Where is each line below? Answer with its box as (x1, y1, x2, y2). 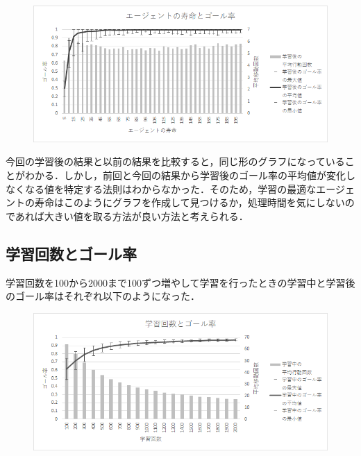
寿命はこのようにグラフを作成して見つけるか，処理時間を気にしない (34, 195, 345, 210)
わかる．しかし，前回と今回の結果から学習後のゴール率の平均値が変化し (24, 167, 355, 182)
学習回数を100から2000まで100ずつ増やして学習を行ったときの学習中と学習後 (6, 275, 355, 289)
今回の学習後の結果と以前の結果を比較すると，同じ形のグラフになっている (6, 154, 345, 169)
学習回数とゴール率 (6, 242, 137, 264)
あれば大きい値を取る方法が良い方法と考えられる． (15, 208, 249, 223)
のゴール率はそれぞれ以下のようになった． (6, 289, 200, 303)
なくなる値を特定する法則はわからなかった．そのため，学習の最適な (6, 181, 317, 196)
